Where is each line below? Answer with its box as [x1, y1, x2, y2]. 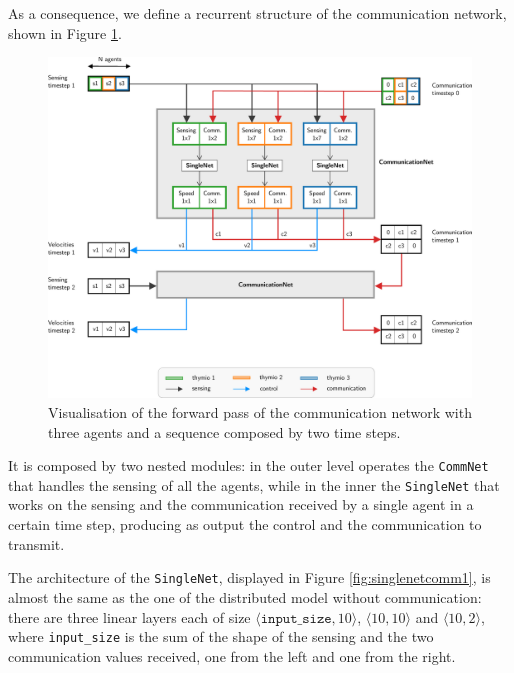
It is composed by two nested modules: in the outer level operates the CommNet [8, 455, 489, 476]
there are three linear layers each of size [8, 606, 251, 627]
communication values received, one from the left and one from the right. [8, 645, 456, 666]
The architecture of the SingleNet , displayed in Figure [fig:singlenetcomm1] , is [8, 567, 491, 588]
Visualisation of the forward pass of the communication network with [48, 401, 472, 422]
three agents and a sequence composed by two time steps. [48, 421, 401, 442]
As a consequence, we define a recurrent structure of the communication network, [8, 3, 507, 23]
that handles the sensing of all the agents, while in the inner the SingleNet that [8, 474, 500, 495]
